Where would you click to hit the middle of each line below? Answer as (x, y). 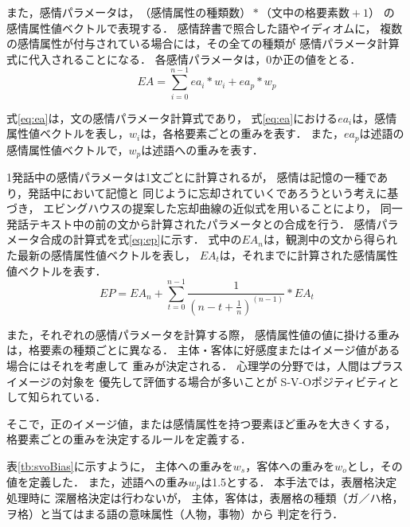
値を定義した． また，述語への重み (98, 481)
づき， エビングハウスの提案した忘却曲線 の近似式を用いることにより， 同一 (205, 208)
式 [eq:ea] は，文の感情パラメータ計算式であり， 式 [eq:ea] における (172, 117)
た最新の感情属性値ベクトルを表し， (101, 254)
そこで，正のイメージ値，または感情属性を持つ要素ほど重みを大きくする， (201, 423)
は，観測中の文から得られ (330, 239)
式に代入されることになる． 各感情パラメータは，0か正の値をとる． (184, 59)
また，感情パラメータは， (73, 12)
